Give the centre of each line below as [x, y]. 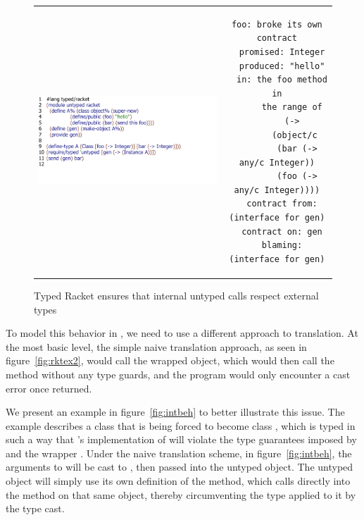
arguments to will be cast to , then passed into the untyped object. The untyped [180, 467]
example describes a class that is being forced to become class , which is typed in [181, 425]
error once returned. [49, 388]
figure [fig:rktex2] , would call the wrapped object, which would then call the [170, 360]
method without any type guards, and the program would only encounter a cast [178, 374]
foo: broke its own [277, 24]
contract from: [282, 204]
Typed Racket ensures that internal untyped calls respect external [176, 295]
